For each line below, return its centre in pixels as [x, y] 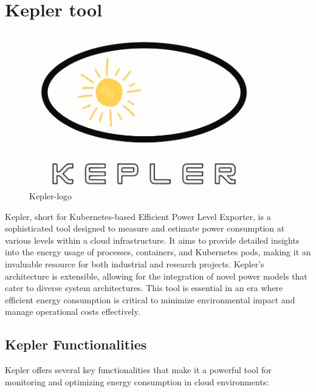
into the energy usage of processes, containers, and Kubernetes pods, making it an [158, 252]
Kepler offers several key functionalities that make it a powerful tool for [138, 370]
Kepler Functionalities [76, 344]
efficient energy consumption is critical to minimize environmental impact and [150, 299]
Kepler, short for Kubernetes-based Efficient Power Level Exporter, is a [138, 216]
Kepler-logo [51, 196]
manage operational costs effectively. [73, 311]
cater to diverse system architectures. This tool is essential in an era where [144, 288]
